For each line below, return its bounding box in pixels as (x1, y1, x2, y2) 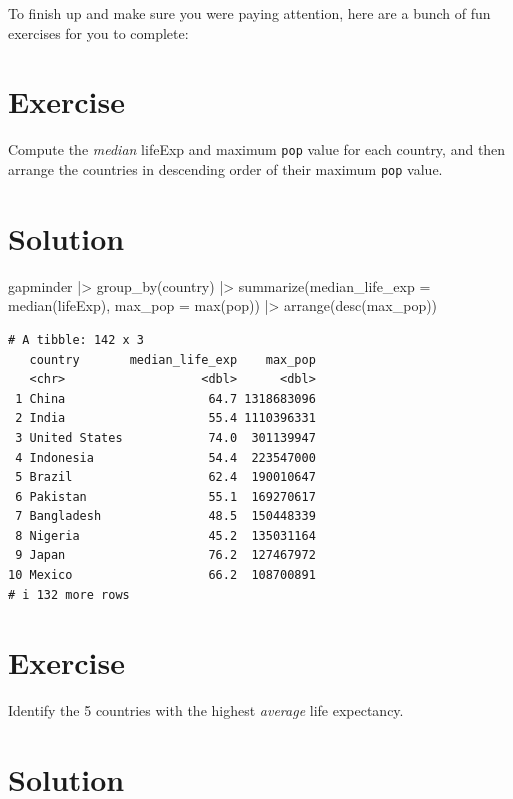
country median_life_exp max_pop (29, 352, 316, 367)
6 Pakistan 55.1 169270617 (15, 489, 316, 504)
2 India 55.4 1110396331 (15, 411, 316, 426)
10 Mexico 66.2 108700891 (8, 568, 316, 583)
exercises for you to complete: (8, 22, 189, 43)
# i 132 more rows (8, 587, 130, 602)
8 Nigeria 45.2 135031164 (15, 528, 316, 543)
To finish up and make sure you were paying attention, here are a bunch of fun (8, 3, 491, 23)
